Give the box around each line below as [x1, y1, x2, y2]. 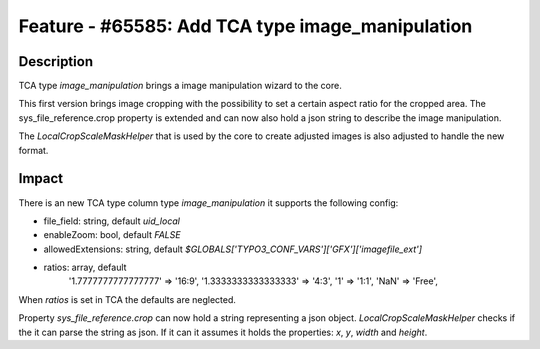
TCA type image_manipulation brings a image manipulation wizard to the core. [18, 80, 342, 92]
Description [18, 53, 94, 70]
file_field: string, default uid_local [43, 215, 180, 227]
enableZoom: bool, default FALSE [43, 229, 181, 241]
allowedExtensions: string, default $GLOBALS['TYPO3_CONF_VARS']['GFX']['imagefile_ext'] [43, 243, 423, 255]
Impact [18, 170, 64, 187]
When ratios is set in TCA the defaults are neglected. [18, 293, 237, 305]
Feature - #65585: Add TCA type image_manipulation [18, 15, 473, 37]
